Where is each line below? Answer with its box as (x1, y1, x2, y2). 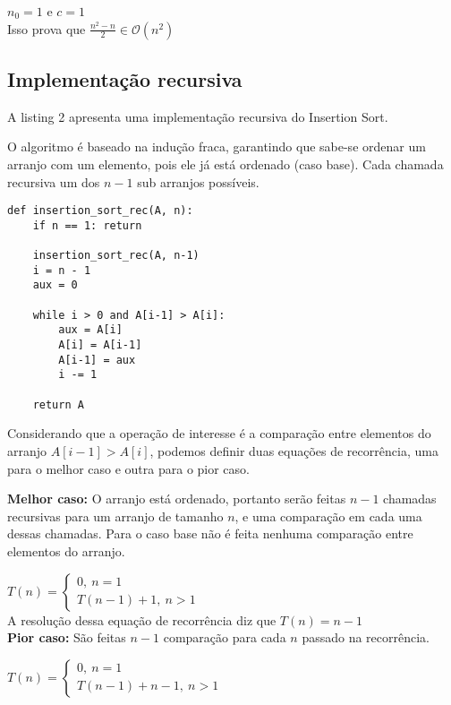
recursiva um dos (7, 172, 100, 191)
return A (32, 398, 84, 411)
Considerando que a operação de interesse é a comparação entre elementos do (7, 424, 431, 443)
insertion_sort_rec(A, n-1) (32, 249, 200, 262)
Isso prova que (7, 19, 86, 38)
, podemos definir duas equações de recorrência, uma (149, 441, 438, 460)
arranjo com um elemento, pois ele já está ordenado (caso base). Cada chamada (7, 154, 444, 173)
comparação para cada (163, 628, 286, 647)
